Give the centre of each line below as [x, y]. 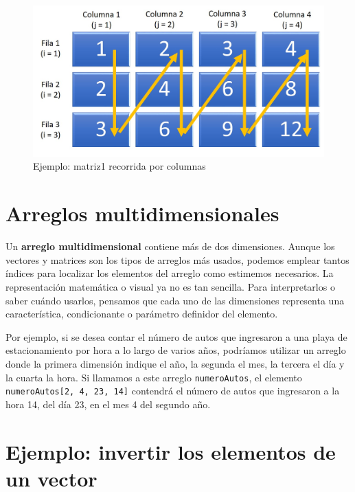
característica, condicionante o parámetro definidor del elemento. [142, 314]
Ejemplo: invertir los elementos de [171, 451]
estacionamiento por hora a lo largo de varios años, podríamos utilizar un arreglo [176, 350]
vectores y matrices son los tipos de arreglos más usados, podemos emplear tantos [177, 259]
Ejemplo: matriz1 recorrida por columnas [119, 166]
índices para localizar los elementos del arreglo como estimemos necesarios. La [170, 273]
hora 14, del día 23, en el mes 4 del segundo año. [108, 404]
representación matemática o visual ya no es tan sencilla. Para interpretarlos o [170, 286]
